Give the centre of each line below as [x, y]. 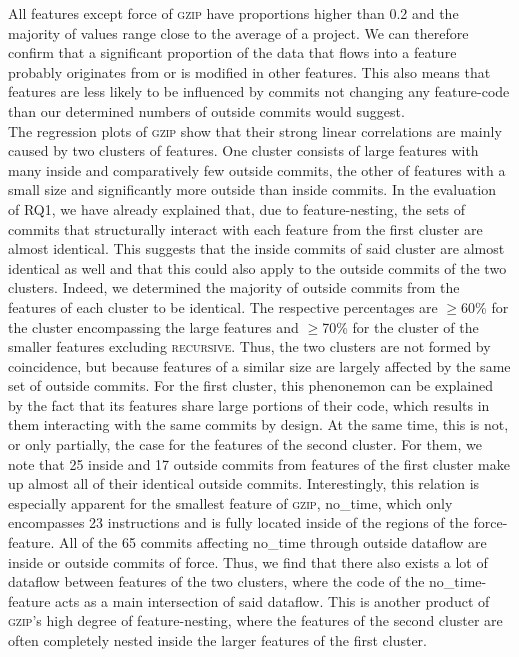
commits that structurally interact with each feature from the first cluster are [245, 228]
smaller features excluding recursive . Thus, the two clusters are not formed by [249, 346]
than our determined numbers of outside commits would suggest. [206, 110]
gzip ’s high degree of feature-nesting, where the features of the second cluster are [255, 620]
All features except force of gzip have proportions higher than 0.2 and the [233, 13]
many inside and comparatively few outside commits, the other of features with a [257, 169]
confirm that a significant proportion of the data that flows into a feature [232, 52]
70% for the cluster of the [400, 326]
